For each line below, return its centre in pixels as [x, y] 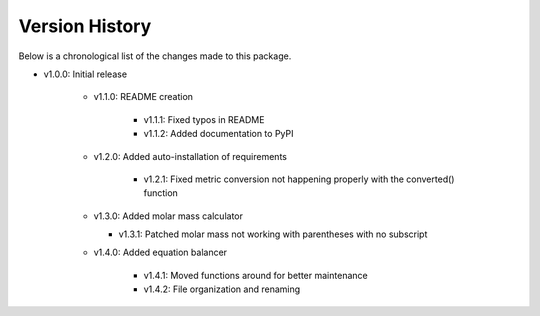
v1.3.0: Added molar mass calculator [168, 216]
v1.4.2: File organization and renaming [222, 289]
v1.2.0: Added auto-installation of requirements [190, 156]
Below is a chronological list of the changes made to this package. [155, 56]
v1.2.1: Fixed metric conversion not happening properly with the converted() [299, 179]
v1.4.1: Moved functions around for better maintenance [256, 275]
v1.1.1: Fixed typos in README [204, 119]
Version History [85, 26]
